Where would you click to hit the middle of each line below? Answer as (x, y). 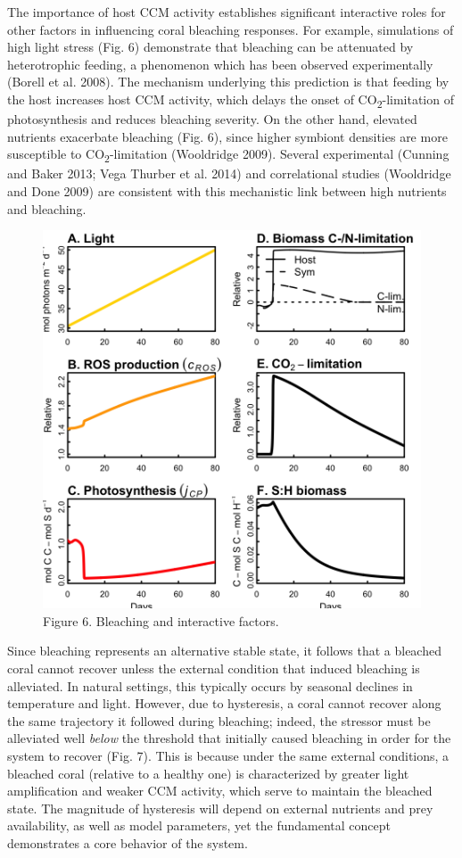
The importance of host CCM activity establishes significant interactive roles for (227, 12)
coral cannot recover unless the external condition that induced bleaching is (214, 668)
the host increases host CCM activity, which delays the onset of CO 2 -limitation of (231, 100)
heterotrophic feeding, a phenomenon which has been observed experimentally (220, 64)
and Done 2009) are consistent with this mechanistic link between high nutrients (227, 191)
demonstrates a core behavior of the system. (128, 842)
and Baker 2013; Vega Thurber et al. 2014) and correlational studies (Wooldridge (229, 173)
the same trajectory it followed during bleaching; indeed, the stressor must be (219, 720)
